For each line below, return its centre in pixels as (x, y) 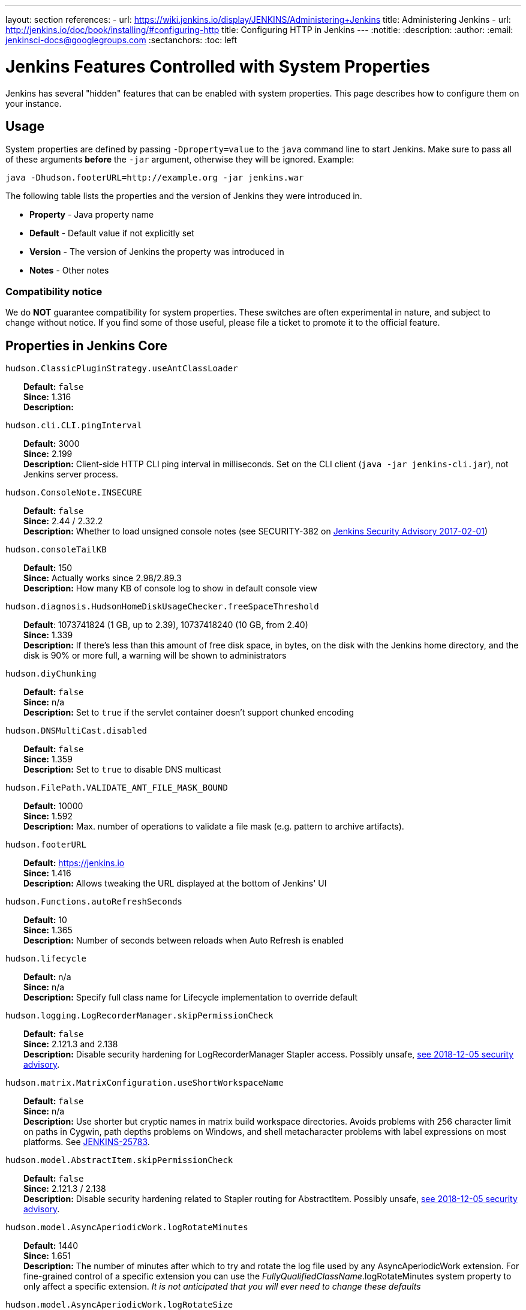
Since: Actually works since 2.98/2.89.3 (103, 578)
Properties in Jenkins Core (87, 345)
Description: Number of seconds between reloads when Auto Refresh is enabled (184, 940)
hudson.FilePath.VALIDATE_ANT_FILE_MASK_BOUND (117, 787)
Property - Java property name (92, 215)
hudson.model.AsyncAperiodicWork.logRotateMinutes (127, 1227)
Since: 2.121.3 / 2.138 (65, 1188)
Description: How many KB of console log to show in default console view (171, 588)
